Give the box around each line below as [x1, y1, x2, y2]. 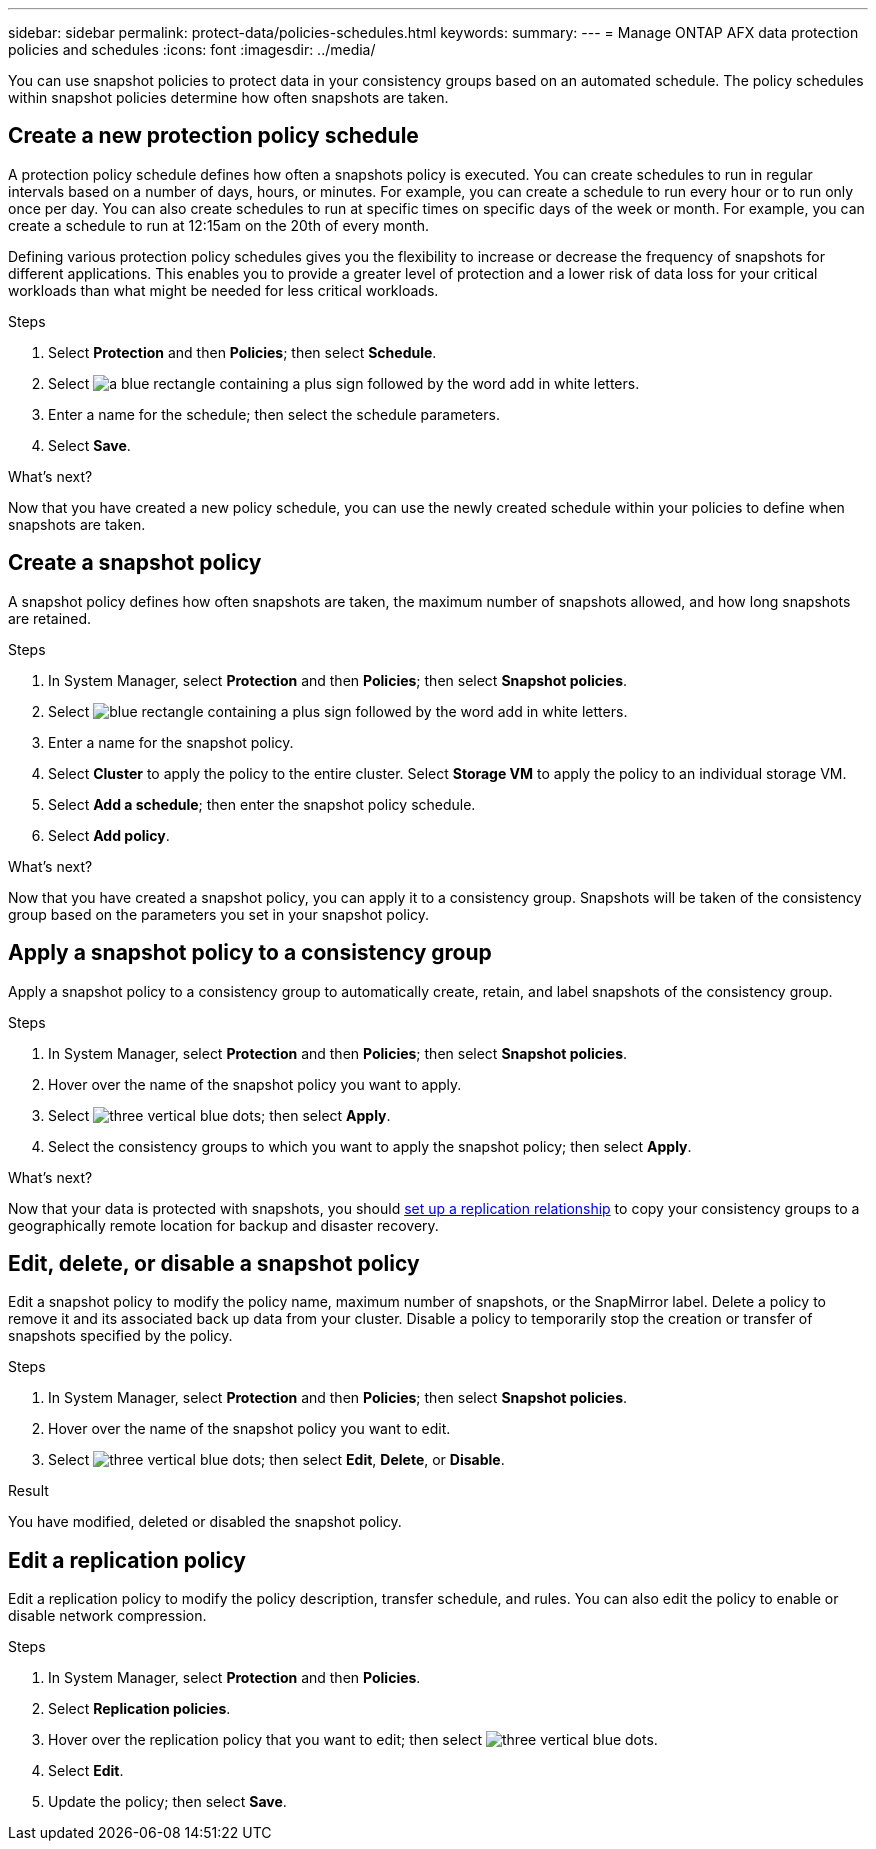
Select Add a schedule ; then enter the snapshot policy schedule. [48, 795, 476, 813]
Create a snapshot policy [8, 550, 262, 576]
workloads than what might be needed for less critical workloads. [8, 281, 439, 299]
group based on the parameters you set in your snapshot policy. [8, 905, 430, 923]
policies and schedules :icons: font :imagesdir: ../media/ [8, 41, 376, 58]
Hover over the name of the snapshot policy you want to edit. [48, 1420, 451, 1438]
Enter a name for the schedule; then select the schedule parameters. [48, 405, 500, 423]
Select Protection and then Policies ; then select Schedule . [48, 343, 437, 361]
